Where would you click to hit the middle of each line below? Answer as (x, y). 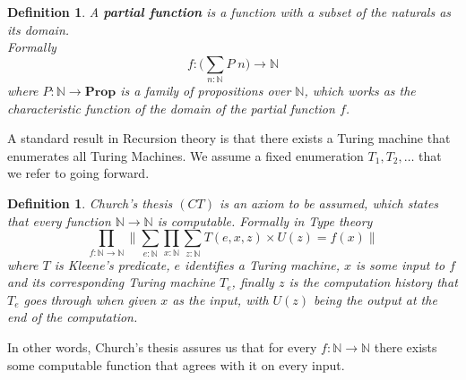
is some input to (401, 264)
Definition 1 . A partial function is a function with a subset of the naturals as (229, 12)
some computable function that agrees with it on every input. (176, 364)
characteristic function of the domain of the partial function (171, 108)
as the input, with (220, 299)
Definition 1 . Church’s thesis (90, 203)
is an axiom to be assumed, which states (329, 203)
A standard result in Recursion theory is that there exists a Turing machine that (229, 138)
